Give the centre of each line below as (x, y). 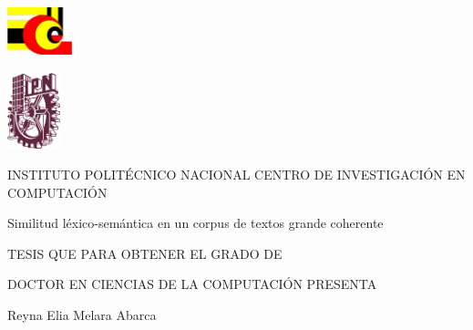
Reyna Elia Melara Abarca (82, 315)
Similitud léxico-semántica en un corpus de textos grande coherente (195, 223)
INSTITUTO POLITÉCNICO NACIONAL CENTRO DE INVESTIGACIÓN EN (236, 175)
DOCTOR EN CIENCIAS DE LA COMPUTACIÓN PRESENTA (192, 284)
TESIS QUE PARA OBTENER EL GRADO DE (145, 253)
